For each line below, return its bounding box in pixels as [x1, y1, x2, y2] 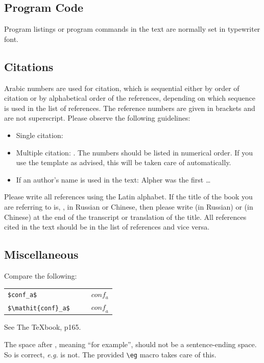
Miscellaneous [4, 246, 79, 262]
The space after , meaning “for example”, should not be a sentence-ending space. [4, 339, 257, 350]
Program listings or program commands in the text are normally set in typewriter [4, 24, 260, 34]
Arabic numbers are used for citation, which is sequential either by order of [4, 82, 239, 93]
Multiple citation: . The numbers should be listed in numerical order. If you [16, 147, 253, 157]
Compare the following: [4, 270, 77, 281]
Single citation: [16, 129, 63, 140]
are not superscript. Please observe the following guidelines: [4, 112, 190, 123]
